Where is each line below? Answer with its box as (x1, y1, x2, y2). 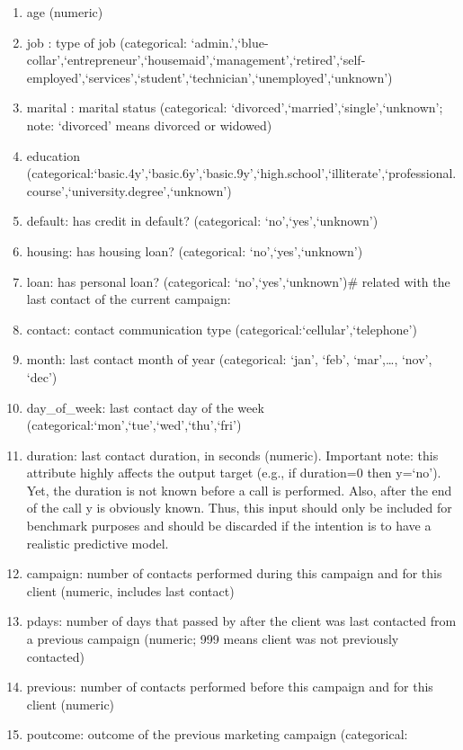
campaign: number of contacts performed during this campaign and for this (26, 564, 442, 583)
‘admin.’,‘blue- (191, 32, 269, 51)
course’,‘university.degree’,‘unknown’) (26, 181, 232, 200)
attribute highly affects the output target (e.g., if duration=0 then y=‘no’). (26, 463, 441, 482)
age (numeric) (26, 3, 103, 21)
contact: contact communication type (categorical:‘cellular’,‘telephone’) (26, 319, 417, 338)
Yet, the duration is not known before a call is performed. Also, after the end (26, 480, 452, 499)
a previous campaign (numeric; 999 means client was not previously (26, 629, 399, 648)
